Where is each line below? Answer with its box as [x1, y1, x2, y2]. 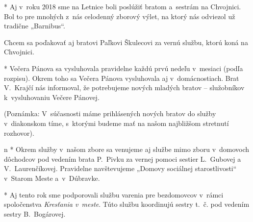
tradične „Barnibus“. [4, 21, 65, 31]
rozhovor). [4, 127, 34, 138]
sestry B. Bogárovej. [4, 208, 66, 219]
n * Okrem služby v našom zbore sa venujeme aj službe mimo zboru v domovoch [4, 144, 250, 154]
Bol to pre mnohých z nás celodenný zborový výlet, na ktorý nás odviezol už [4, 11, 235, 21]
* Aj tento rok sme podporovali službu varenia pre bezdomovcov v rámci [4, 189, 224, 199]
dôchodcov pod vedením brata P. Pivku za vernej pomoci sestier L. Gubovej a [4, 153, 241, 164]
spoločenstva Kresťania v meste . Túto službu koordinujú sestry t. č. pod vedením [4, 199, 250, 209]
